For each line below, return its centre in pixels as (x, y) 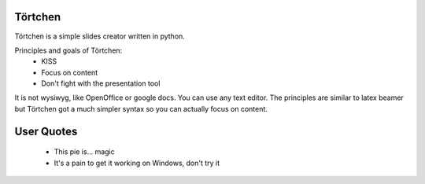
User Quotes (46, 131)
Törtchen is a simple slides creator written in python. (100, 36)
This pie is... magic (85, 152)
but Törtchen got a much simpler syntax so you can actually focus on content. (141, 109)
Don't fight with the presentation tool (101, 83)
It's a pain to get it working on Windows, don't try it (137, 163)
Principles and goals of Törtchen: (68, 50)
